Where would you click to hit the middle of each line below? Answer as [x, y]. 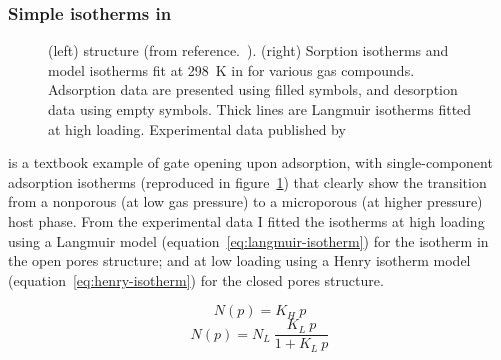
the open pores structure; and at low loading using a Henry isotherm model [239, 260]
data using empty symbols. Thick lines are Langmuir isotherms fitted [260, 109]
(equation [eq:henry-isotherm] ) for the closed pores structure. [196, 279]
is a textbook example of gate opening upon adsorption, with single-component [250, 162]
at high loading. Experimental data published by [197, 128]
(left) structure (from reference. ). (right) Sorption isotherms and [248, 50]
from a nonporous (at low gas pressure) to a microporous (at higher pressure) [245, 201]
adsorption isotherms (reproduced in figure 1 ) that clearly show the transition [247, 181]
